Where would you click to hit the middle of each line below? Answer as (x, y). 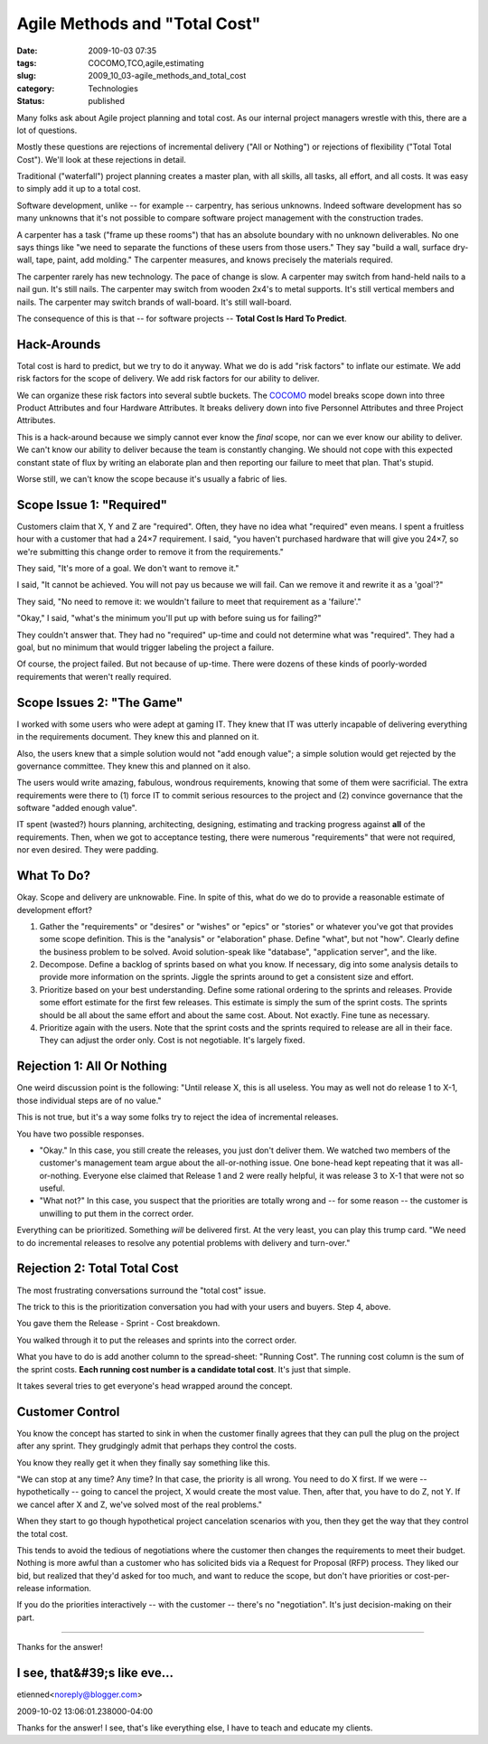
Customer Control (68, 1412)
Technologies (113, 88)
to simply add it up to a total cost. (79, 189)
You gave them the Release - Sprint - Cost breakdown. (118, 1324)
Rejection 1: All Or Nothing (92, 1066)
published (107, 101)
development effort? (54, 910)
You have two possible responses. (80, 1134)
